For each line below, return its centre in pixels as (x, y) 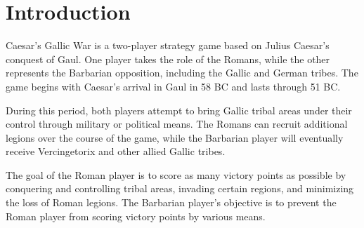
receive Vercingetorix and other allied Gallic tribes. (116, 151)
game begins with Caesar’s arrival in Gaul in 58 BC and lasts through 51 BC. (173, 86)
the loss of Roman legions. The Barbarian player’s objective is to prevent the (171, 202)
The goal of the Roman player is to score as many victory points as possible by (176, 174)
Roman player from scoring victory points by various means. (136, 216)
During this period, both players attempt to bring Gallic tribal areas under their (179, 110)
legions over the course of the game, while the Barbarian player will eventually (175, 137)
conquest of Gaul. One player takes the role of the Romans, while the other (168, 59)
